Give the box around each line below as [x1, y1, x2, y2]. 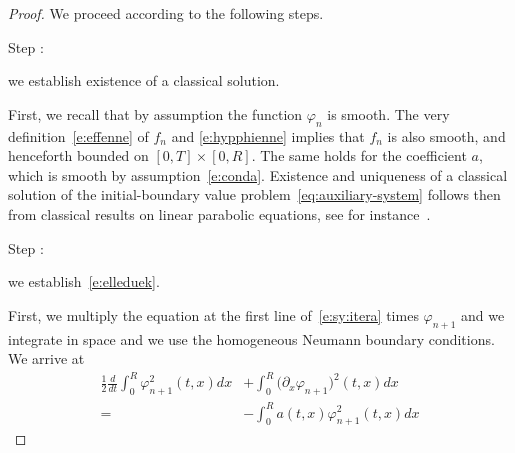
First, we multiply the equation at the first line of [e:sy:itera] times [8, 304, 419, 325]
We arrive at [8, 348, 85, 369]
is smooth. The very [327, 103, 450, 124]
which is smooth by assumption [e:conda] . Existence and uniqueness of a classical [8, 164, 508, 185]
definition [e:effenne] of [8, 125, 149, 146]
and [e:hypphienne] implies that [171, 125, 365, 146]
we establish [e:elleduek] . [8, 271, 160, 292]
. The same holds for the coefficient [251, 145, 467, 166]
